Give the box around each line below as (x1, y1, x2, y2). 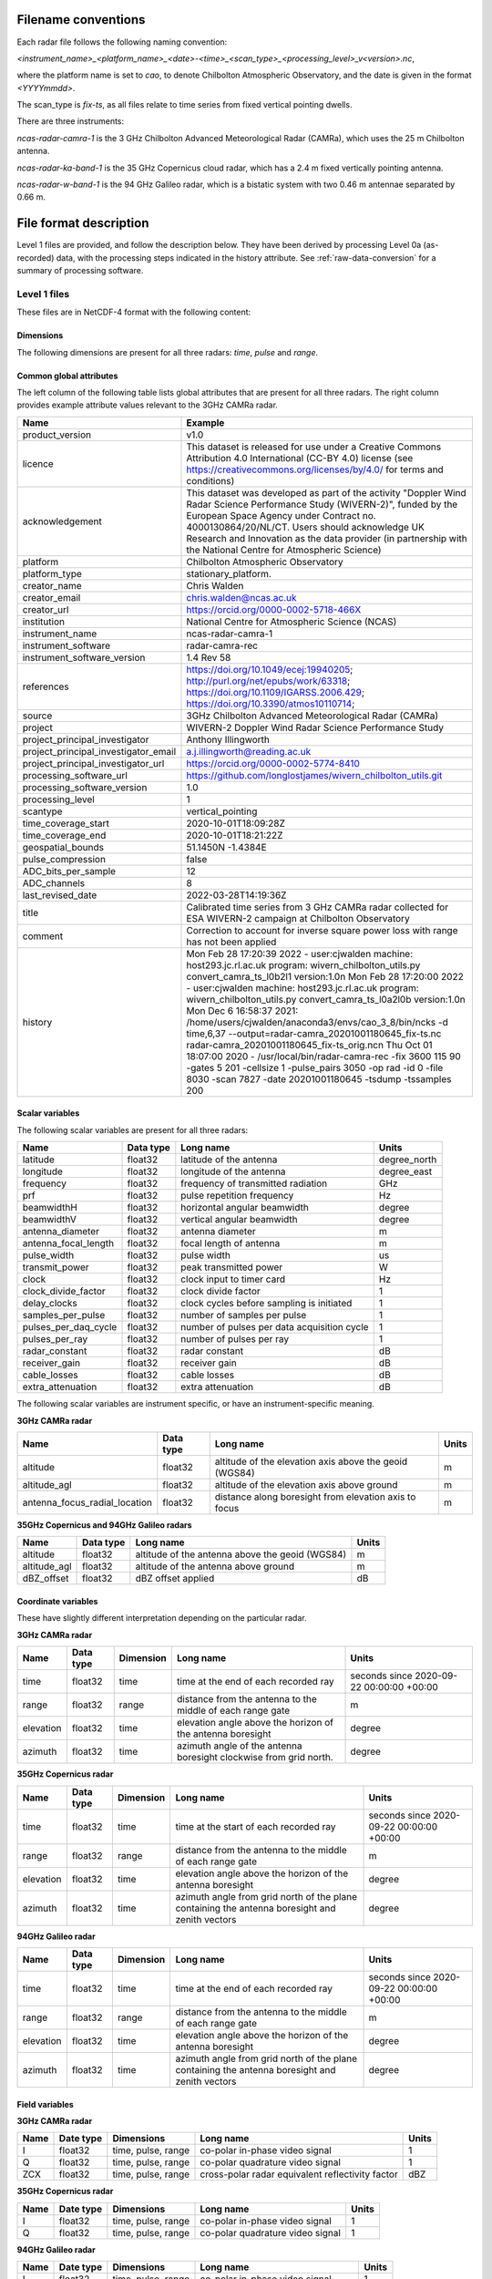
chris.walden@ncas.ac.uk (186, 591, 297, 603)
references (22, 680, 70, 693)
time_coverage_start (22, 817, 109, 830)
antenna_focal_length (22, 1237, 114, 1250)
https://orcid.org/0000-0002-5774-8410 (186, 757, 360, 769)
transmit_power (22, 1261, 90, 1274)
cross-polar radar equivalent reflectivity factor (200, 2168, 398, 2181)
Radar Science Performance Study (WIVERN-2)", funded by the (186, 498, 458, 510)
